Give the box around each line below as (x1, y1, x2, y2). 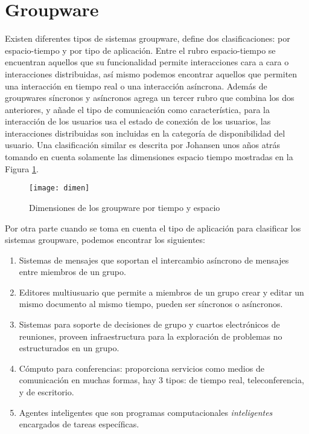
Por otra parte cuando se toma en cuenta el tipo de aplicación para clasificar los (5, 221, 301, 234)
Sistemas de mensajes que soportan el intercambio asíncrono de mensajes (19, 253, 289, 266)
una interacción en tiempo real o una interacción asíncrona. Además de (5, 79, 267, 92)
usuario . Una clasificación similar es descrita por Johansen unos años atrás (5, 138, 281, 151)
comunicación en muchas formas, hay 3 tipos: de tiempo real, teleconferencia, (19, 374, 304, 386)
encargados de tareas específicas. (19, 418, 139, 430)
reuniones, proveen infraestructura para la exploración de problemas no (19, 329, 282, 342)
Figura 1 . (5, 162, 39, 175)
